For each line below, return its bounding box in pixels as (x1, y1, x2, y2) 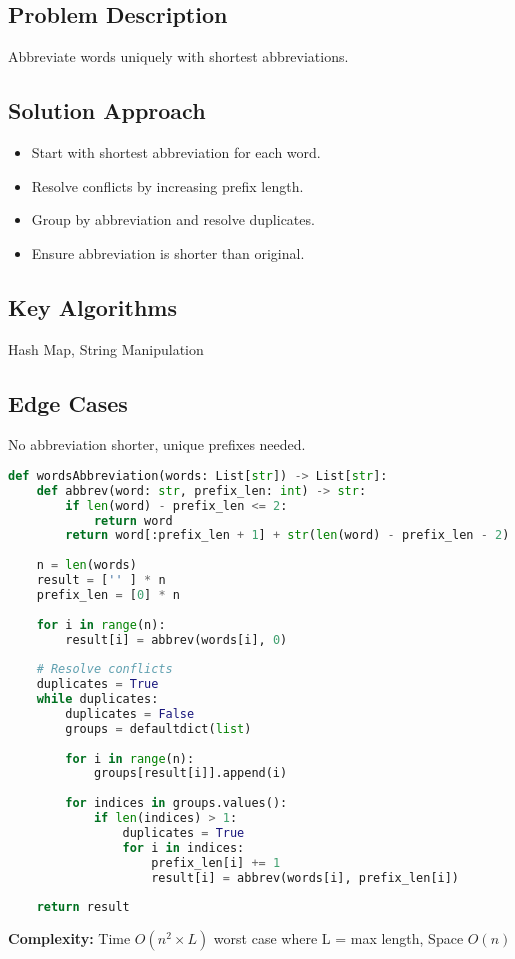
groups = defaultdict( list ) (65, 721, 252, 736)
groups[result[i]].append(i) (93, 766, 288, 781)
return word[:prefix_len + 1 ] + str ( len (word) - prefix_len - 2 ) (65, 528, 510, 543)
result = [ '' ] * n (36, 573, 166, 588)
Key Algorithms (8, 291, 177, 322)
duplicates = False (65, 706, 195, 721)
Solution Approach (8, 95, 206, 126)
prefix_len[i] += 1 (151, 855, 281, 870)
